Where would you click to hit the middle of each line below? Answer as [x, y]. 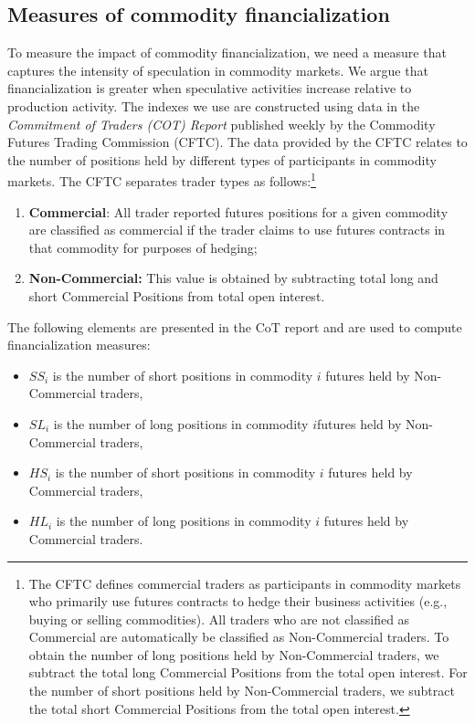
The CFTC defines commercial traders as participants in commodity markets [245, 583]
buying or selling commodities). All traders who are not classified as [219, 619]
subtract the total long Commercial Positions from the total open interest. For [248, 672]
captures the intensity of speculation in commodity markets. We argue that [218, 70]
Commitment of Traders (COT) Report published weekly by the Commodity [222, 124]
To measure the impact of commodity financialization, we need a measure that [227, 52]
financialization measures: [79, 345]
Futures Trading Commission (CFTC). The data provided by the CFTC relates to [237, 142]
